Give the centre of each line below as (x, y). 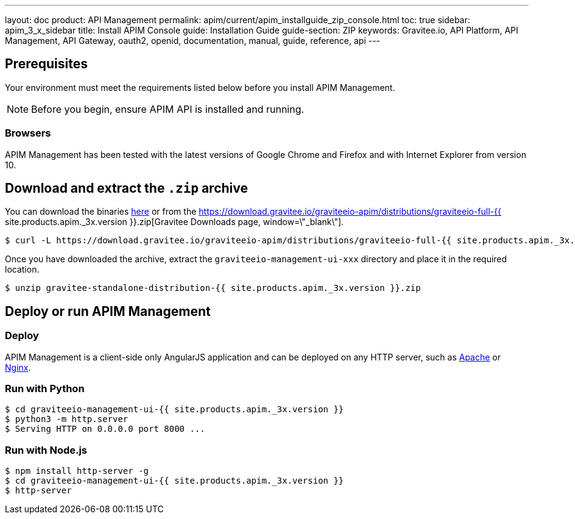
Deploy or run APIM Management (108, 311)
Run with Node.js (46, 450)
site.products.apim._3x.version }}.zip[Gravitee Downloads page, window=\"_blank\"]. (175, 222)
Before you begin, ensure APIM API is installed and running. (168, 109)
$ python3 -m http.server (67, 419)
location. (22, 270)
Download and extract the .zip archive (126, 188)
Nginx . (18, 367)
